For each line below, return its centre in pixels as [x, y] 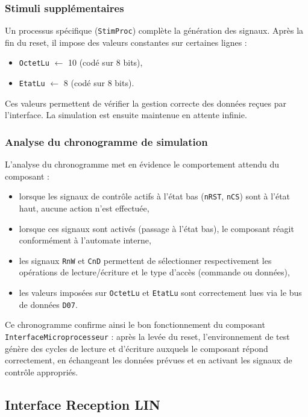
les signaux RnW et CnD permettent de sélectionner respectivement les [145, 260]
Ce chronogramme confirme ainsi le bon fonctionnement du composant [135, 325]
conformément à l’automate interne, [85, 240]
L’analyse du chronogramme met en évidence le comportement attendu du [142, 164]
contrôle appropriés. [42, 372]
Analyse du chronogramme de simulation [106, 141]
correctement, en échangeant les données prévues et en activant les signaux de [149, 360]
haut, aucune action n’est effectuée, [84, 208]
